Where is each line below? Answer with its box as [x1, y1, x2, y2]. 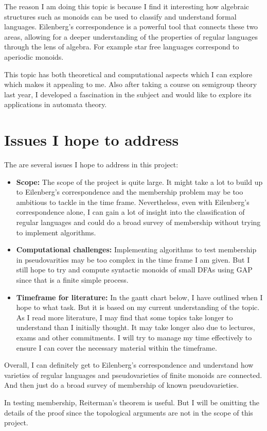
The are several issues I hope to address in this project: [4, 159, 179, 170]
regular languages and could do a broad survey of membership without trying [16, 217, 261, 228]
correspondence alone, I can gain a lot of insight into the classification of [16, 206, 245, 217]
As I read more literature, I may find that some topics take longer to [16, 312, 233, 322]
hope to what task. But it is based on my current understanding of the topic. [16, 302, 260, 313]
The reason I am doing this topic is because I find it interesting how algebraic [4, 1, 250, 11]
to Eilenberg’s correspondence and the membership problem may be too [16, 186, 243, 197]
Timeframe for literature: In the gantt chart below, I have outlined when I [16, 291, 263, 302]
